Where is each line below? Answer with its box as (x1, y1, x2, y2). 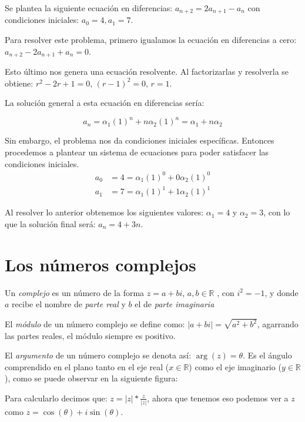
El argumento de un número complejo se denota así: (5, 349, 192, 361)
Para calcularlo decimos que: (5, 391, 108, 404)
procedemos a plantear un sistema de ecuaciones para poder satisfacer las (5, 145, 269, 158)
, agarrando (257, 318, 299, 330)
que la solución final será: (5, 217, 96, 230)
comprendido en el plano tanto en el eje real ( (5, 360, 169, 373)
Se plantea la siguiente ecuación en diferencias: (5, 2, 173, 14)
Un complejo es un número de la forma (5, 286, 145, 298)
